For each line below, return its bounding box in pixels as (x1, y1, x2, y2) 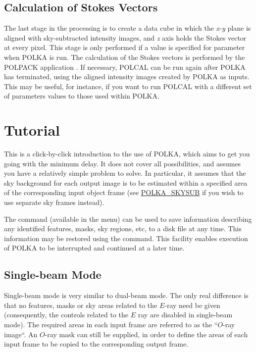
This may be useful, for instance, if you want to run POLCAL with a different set (4, 81, 252, 91)
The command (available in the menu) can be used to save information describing (4, 213, 252, 224)
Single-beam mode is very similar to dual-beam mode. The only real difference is (4, 290, 249, 301)
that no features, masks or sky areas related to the (4, 300, 157, 310)
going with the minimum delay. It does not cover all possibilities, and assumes (4, 158, 241, 168)
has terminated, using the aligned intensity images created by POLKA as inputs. (4, 71, 250, 82)
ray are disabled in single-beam (138, 309, 233, 320)
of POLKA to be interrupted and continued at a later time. (4, 243, 185, 253)
